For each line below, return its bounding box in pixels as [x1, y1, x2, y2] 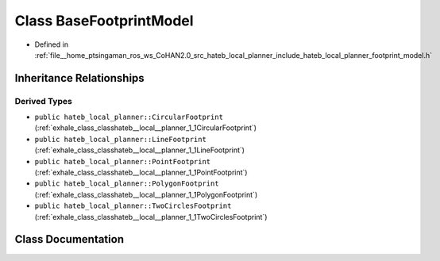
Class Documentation [14, 232, 125, 246]
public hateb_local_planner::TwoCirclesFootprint [34, 202, 232, 210]
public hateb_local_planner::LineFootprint [34, 135, 206, 144]
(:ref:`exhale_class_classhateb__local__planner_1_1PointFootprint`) [34, 167, 248, 178]
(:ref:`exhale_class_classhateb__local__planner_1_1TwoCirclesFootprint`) [34, 212, 268, 221]
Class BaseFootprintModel [14, 12, 194, 29]
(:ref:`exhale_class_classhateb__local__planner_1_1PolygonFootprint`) [34, 190, 258, 199]
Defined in [34, 40, 69, 49]
